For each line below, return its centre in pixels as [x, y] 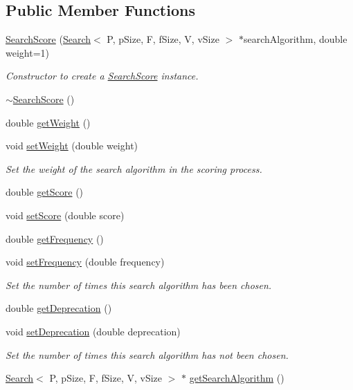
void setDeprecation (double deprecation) [93, 331]
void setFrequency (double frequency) [85, 262]
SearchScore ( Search [48, 39]
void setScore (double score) [65, 215]
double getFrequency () [55, 238]
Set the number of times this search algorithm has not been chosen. [147, 354]
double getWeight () [48, 122]
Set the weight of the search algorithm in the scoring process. [134, 168]
